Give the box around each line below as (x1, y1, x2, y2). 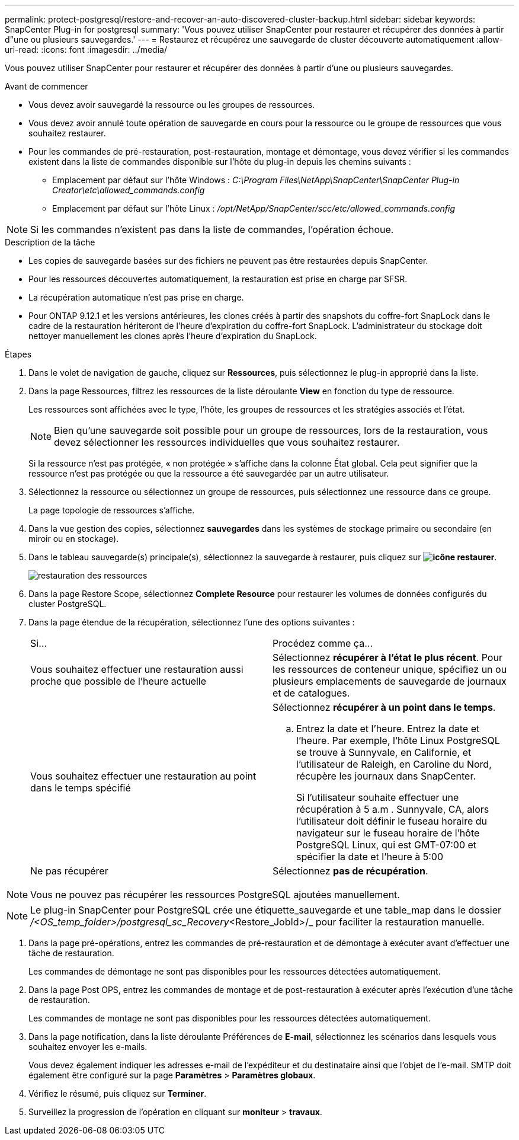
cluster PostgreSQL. (28, 599, 107, 609)
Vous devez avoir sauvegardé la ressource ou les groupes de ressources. (28, 100, 315, 110)
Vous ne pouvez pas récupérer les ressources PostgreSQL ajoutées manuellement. (30, 889, 400, 900)
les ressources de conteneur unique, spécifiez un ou (273, 663, 507, 675)
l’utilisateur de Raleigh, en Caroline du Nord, (296, 758, 492, 770)
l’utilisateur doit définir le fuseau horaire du (296, 815, 488, 827)
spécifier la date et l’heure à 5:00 (296, 851, 443, 863)
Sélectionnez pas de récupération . (273, 865, 428, 877)
